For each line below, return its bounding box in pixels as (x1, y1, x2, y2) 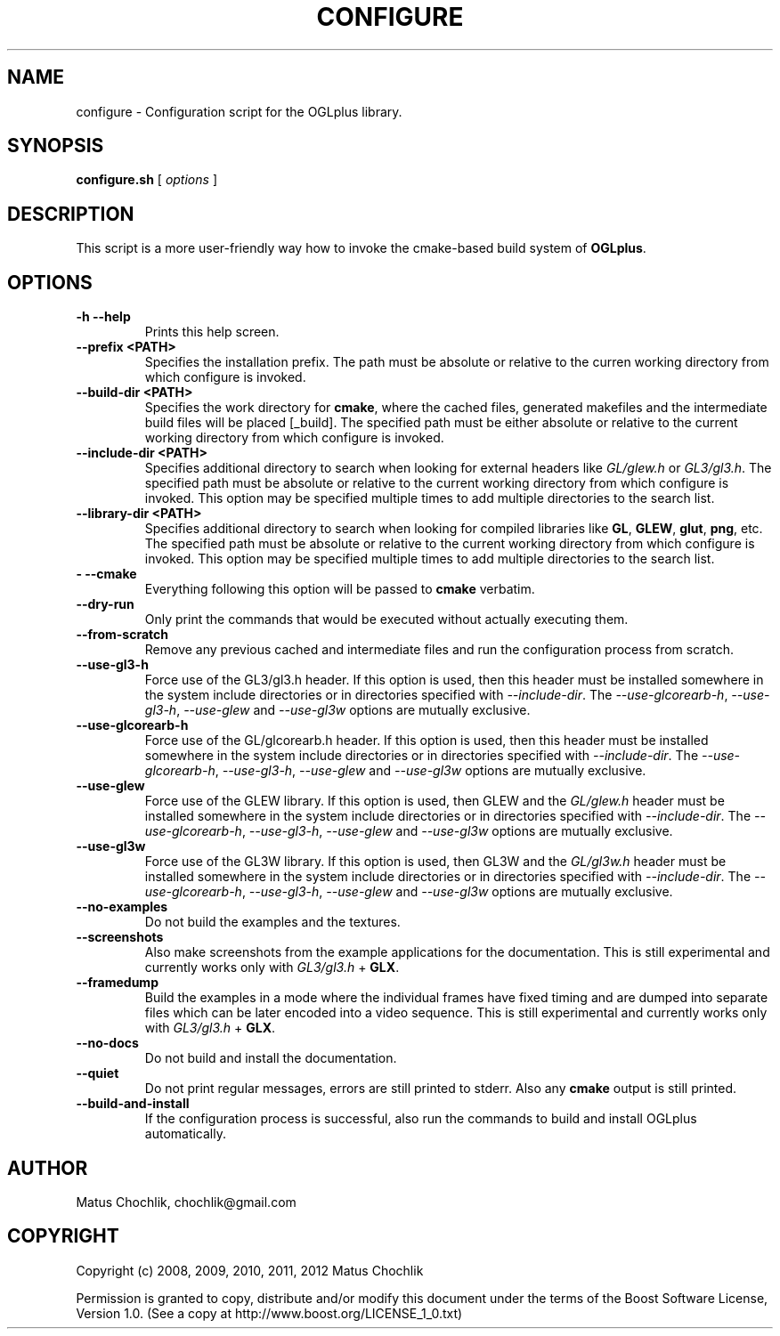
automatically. (144, 1126, 227, 1142)
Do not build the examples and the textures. (144, 914, 401, 930)
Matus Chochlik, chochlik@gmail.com (76, 1194, 297, 1210)
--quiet (76, 1065, 119, 1081)
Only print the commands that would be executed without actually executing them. (144, 611, 629, 628)
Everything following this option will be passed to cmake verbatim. (144, 581, 535, 597)
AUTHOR (7, 1156, 88, 1179)
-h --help (76, 309, 131, 325)
